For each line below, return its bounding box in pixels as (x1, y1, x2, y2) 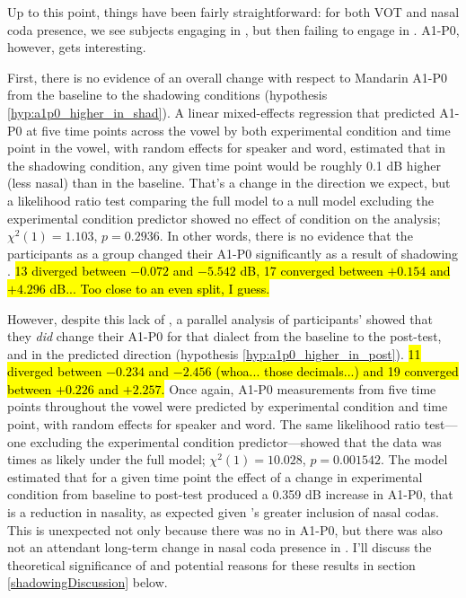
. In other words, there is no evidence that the (159, 226, 413, 245)
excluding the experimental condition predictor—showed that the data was (30, 432, 442, 451)
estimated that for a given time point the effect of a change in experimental (7, 467, 423, 486)
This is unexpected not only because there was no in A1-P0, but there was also (7, 520, 443, 539)
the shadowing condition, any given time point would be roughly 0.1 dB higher (7, 155, 442, 174)
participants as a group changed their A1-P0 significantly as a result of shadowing (7, 243, 459, 262)
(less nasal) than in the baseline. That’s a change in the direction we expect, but (7, 173, 451, 192)
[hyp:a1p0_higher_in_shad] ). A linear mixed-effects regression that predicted (7, 102, 435, 121)
